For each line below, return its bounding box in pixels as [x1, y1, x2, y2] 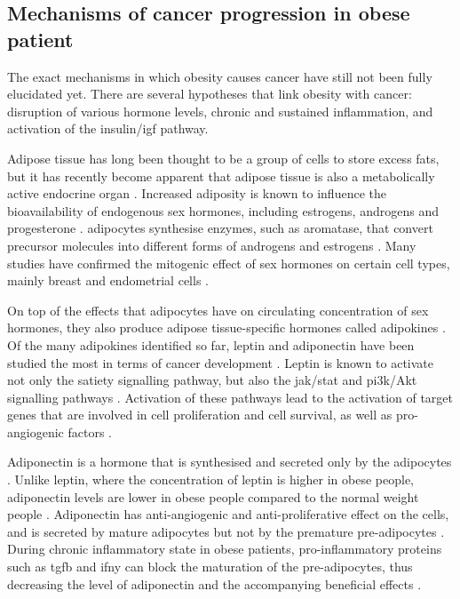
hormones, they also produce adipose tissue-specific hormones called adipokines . [7, 318, 446, 337]
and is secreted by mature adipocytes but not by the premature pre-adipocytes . [7, 522, 445, 540]
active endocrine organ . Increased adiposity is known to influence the [7, 184, 386, 203]
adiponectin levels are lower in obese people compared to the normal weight [7, 487, 419, 506]
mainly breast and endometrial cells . [7, 271, 209, 290]
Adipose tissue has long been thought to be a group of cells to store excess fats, [7, 148, 440, 167]
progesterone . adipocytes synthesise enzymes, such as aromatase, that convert [7, 219, 433, 237]
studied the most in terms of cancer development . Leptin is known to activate [7, 353, 434, 371]
